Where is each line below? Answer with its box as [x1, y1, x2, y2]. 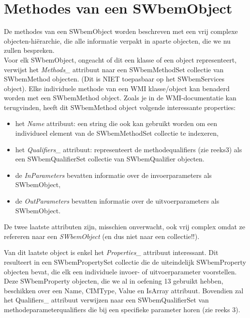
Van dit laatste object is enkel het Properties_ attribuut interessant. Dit [4, 247, 219, 257]
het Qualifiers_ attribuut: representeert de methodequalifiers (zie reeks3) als [15, 144, 242, 154]
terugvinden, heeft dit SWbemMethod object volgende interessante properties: [4, 102, 236, 112]
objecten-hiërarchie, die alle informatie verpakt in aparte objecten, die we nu [4, 35, 231, 46]
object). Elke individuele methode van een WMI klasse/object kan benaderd [4, 83, 230, 93]
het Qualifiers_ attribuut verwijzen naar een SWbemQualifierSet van [4, 295, 209, 305]
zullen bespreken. [4, 45, 55, 55]
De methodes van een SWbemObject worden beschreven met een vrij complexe [4, 26, 238, 36]
